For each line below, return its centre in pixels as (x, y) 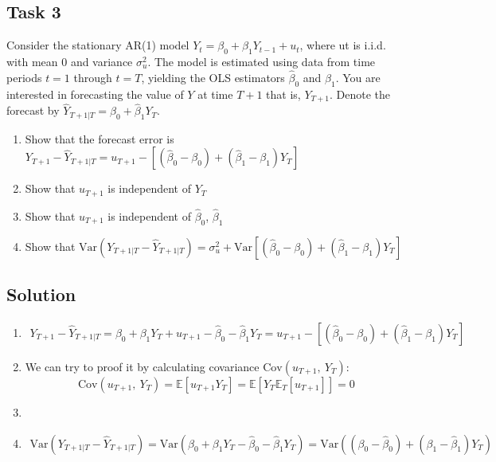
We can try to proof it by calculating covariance (142, 367)
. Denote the (360, 94)
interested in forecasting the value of (95, 94)
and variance (102, 61)
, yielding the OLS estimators (213, 77)
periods (24, 77)
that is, (283, 94)
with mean (32, 61)
